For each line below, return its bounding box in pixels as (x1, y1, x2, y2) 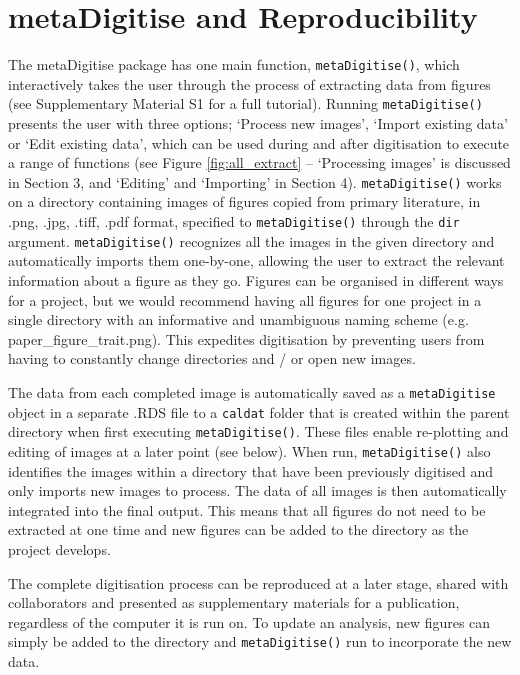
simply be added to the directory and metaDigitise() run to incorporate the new (8, 631, 512, 652)
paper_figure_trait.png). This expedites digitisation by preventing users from (8, 328, 485, 349)
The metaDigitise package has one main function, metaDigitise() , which (8, 54, 460, 75)
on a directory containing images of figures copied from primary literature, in (8, 191, 481, 212)
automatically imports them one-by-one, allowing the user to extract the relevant (8, 250, 505, 271)
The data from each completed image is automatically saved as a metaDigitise (8, 381, 496, 402)
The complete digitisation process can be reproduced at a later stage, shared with (8, 572, 509, 593)
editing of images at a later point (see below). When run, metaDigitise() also (8, 440, 491, 461)
